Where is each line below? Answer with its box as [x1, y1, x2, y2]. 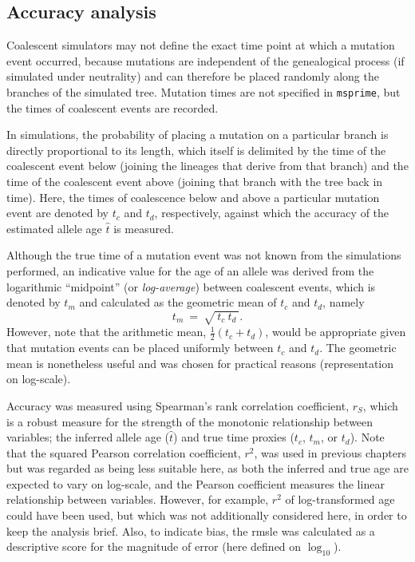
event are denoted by [6, 204, 109, 221]
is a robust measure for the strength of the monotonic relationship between [6, 413, 373, 429]
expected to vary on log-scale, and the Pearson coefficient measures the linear [6, 475, 385, 492]
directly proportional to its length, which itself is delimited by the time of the [6, 141, 386, 158]
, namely [322, 294, 365, 311]
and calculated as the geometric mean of [79, 294, 277, 311]
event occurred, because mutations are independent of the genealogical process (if [6, 52, 405, 69]
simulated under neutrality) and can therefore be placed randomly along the [6, 68, 379, 85]
